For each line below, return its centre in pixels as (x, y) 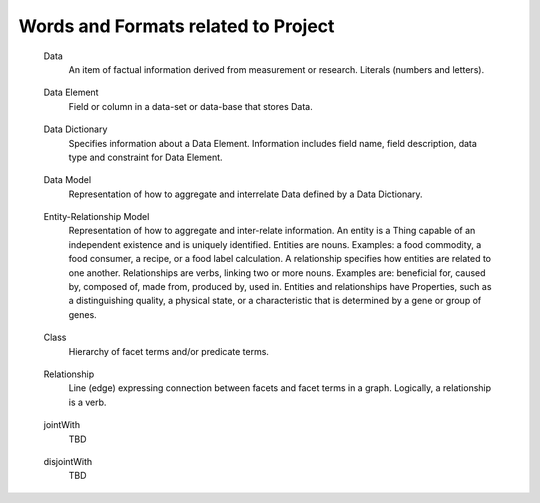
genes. (82, 314)
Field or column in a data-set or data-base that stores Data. (191, 106)
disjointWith (68, 461)
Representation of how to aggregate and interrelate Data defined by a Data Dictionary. (246, 194)
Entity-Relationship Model (96, 217)
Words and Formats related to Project (176, 26)
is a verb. (87, 402)
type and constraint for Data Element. (146, 157)
